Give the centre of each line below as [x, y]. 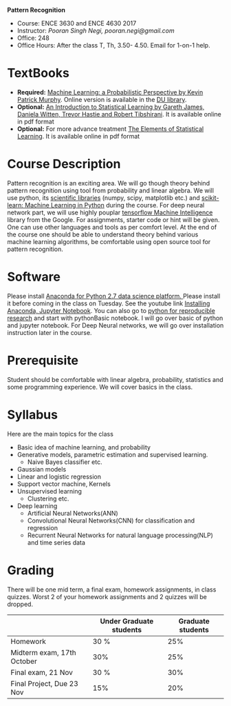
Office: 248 [33, 38]
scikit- [210, 198]
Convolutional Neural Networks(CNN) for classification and [111, 521]
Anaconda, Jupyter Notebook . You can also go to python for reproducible [111, 310]
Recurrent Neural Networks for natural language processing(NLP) [120, 535]
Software [34, 277]
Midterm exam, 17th [44, 652]
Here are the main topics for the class [60, 434]
